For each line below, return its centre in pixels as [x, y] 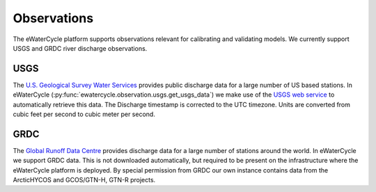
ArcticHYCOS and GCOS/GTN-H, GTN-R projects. [84, 180]
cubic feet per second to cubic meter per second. [84, 114]
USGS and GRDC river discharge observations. [80, 48]
